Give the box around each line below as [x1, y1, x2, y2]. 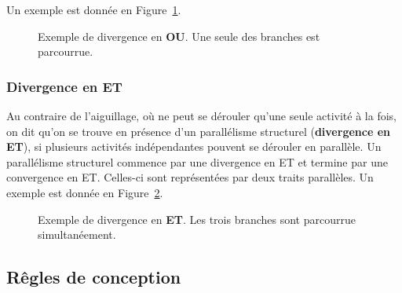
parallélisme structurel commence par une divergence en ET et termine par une [6, 153, 388, 170]
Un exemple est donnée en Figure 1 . [6, 2, 181, 17]
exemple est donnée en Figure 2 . [6, 184, 163, 200]
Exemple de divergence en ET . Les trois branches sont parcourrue [38, 211, 356, 227]
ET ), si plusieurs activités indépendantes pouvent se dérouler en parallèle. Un [6, 138, 382, 155]
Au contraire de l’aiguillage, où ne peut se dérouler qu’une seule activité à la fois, [6, 108, 397, 123]
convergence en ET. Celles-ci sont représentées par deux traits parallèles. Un [6, 169, 374, 185]
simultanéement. [38, 226, 116, 243]
